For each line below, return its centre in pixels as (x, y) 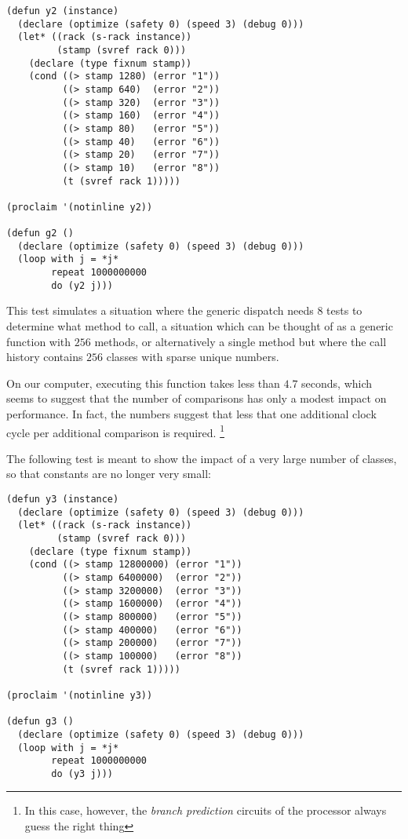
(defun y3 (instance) (63, 500)
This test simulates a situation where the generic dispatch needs (160, 310)
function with (39, 341)
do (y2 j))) (82, 285)
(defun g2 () (40, 233)
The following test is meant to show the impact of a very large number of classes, (202, 458)
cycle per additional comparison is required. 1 (116, 431)
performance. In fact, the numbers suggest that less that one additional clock (191, 414)
